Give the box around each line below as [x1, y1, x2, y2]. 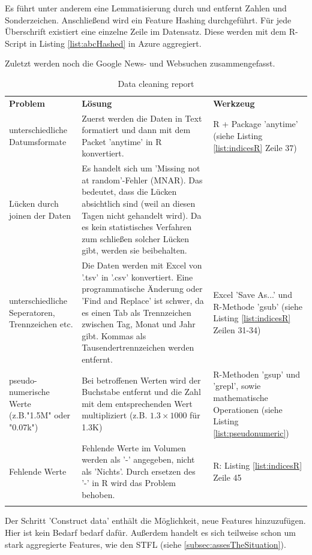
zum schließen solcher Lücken [82, 232, 189, 245]
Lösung [82, 96, 112, 109]
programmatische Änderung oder [82, 282, 203, 295]
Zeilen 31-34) [213, 324, 261, 336]
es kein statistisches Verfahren [82, 221, 192, 233]
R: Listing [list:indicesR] [213, 459, 302, 472]
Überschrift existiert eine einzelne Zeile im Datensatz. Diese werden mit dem [5, 25, 286, 38]
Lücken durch [9, 197, 59, 210]
